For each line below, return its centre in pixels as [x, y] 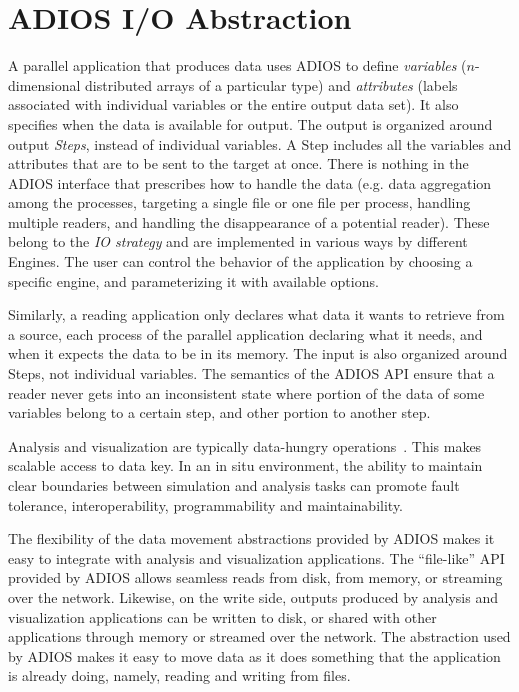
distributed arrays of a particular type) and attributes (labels [271, 84]
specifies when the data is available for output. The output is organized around [250, 123]
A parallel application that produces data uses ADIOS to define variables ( [237, 65]
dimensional [44, 84]
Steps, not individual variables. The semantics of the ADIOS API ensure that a [251, 373]
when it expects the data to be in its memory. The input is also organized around [258, 353]
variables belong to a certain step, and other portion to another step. [219, 412]
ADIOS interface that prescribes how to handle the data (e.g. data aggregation [250, 182]
